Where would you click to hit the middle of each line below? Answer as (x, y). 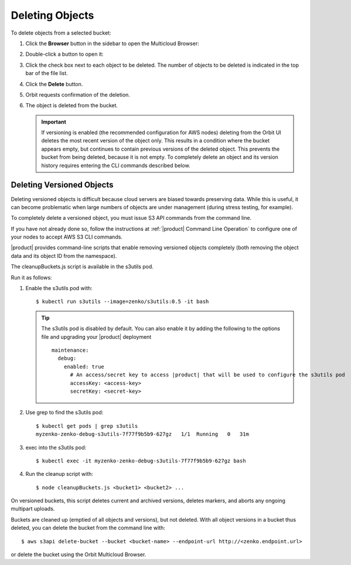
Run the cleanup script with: (59, 474)
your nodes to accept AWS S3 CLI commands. (67, 237)
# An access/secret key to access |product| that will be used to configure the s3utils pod (207, 375)
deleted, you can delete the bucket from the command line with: (88, 528)
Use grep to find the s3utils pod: (64, 413)
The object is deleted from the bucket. (72, 105)
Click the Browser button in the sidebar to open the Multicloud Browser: (112, 43)
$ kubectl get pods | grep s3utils (87, 426)
